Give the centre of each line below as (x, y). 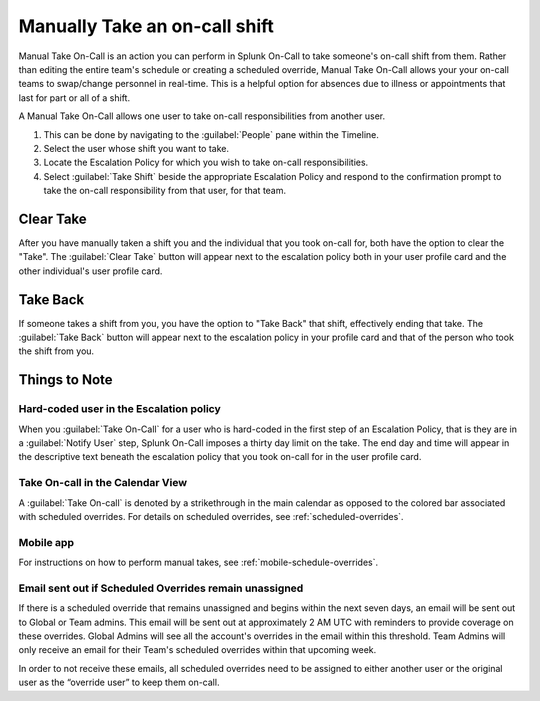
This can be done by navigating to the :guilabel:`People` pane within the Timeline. (211, 134)
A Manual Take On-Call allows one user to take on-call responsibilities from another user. (201, 116)
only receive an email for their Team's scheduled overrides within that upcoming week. (197, 650)
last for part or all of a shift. (74, 97)
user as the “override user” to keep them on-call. (119, 682)
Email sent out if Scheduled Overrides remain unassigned (161, 588)
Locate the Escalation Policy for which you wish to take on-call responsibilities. (206, 162)
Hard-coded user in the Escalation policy (120, 409)
